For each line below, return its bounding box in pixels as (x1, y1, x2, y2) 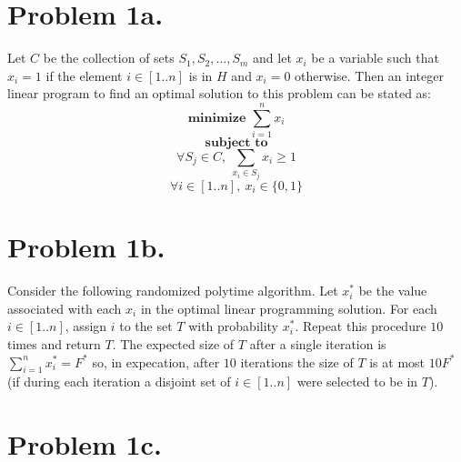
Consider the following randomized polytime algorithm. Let (7, 281, 338, 300)
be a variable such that (311, 48, 439, 67)
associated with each (7, 298, 122, 317)
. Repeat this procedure (295, 316, 426, 336)
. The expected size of (112, 334, 235, 353)
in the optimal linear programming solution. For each (140, 298, 437, 317)
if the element (45, 65, 123, 85)
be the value (358, 281, 427, 300)
